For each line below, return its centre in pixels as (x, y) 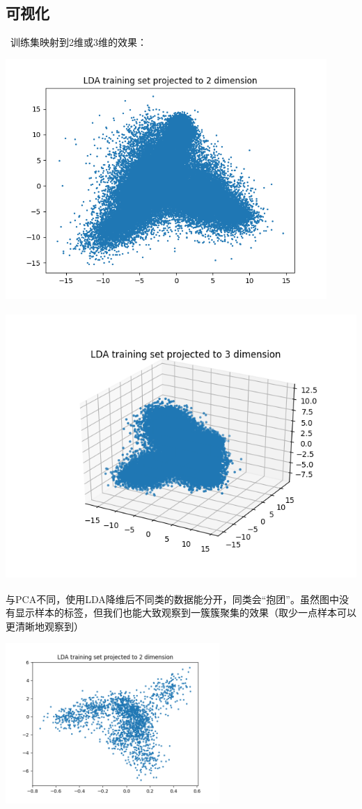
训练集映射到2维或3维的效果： (78, 42)
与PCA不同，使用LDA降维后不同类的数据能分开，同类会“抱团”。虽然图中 (172, 599)
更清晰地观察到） (45, 626)
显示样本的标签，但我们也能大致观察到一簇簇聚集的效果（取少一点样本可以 (186, 612)
